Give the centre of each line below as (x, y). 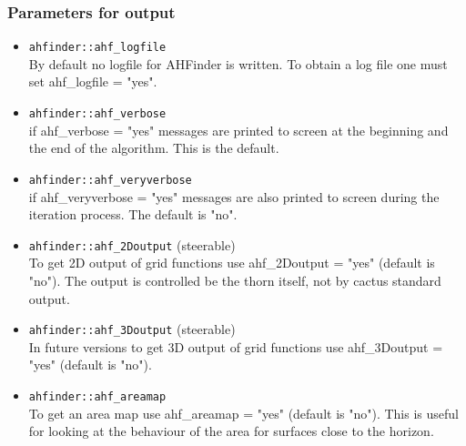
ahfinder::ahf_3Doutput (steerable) (132, 329)
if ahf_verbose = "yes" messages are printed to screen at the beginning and (238, 130)
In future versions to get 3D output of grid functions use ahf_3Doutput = (236, 346)
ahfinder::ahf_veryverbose (110, 180)
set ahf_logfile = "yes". (93, 81)
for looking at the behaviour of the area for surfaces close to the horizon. (231, 431)
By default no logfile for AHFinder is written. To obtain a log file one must (238, 63)
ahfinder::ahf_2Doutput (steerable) (132, 244)
